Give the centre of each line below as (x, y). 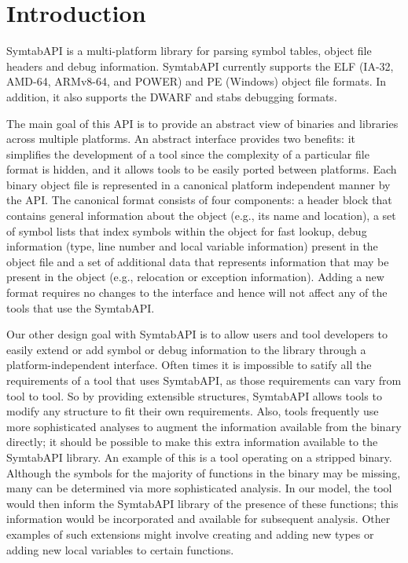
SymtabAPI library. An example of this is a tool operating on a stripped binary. (199, 457)
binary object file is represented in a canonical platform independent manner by (198, 184)
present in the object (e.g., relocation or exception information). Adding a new (195, 277)
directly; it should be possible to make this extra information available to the (192, 442)
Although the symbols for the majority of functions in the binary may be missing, (204, 472)
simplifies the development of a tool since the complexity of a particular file (188, 154)
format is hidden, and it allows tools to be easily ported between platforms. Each (202, 169)
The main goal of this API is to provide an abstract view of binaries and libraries (202, 123)
